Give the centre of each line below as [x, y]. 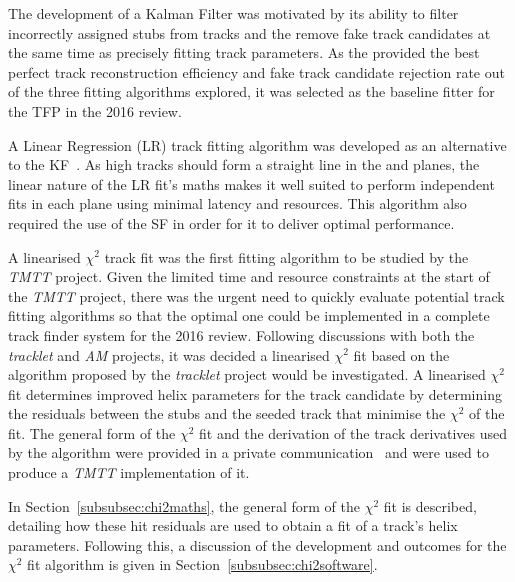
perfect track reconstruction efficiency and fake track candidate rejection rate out [256, 71]
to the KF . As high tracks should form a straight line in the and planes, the [244, 164]
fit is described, [430, 505]
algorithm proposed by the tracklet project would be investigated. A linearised [247, 374]
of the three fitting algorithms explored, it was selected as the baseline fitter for [251, 91]
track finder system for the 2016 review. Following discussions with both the [241, 334]
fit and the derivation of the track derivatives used [353, 432]
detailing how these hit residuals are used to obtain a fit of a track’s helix [233, 525]
